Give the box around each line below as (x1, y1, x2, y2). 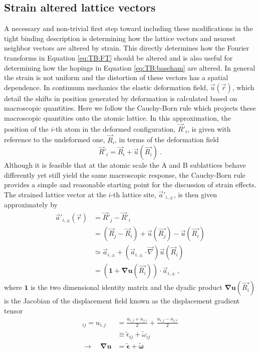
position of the (4, 123, 49, 134)
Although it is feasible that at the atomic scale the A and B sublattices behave (4, 160, 246, 170)
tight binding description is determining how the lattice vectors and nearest (4, 33, 236, 43)
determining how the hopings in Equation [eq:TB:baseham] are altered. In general (4, 62, 255, 73)
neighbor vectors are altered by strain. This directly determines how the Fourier (4, 43, 249, 53)
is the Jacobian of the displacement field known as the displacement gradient (4, 295, 240, 306)
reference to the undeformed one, (4, 134, 105, 145)
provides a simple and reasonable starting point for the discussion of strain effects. (4, 179, 256, 190)
